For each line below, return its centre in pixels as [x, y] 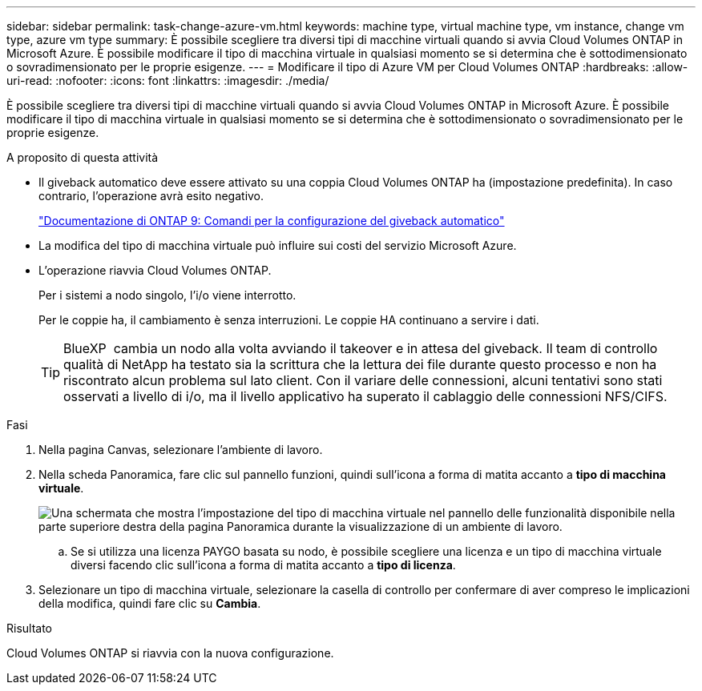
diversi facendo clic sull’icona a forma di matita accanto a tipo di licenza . [263, 565]
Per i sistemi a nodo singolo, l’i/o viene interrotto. [167, 295]
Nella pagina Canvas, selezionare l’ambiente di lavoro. [181, 450]
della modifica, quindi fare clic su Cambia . [150, 603]
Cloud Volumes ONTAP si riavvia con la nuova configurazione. [170, 653]
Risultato [30, 628]
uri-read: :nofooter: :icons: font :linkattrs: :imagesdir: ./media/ [168, 80]
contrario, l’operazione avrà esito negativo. [151, 196]
